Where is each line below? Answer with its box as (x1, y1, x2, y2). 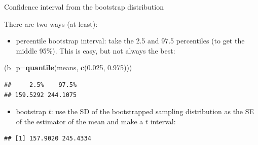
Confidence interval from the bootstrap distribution (4, 2, 164, 12)
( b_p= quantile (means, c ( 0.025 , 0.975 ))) (4, 62, 132, 73)
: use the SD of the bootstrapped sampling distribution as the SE (51, 106, 254, 117)
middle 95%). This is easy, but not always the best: (16, 45, 175, 56)
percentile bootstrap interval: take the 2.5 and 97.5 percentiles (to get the (16, 35, 245, 46)
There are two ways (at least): (4, 18, 98, 29)
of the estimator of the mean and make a (16, 116, 143, 126)
